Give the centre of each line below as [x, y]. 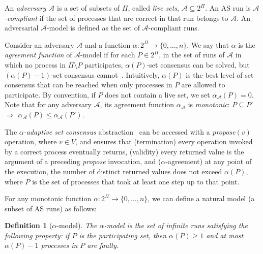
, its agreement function [137, 104]
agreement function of [38, 55]
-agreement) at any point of [209, 161]
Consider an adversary [39, 44]
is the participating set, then [123, 235]
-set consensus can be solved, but [198, 64]
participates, [104, 64]
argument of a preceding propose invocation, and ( [83, 161]
